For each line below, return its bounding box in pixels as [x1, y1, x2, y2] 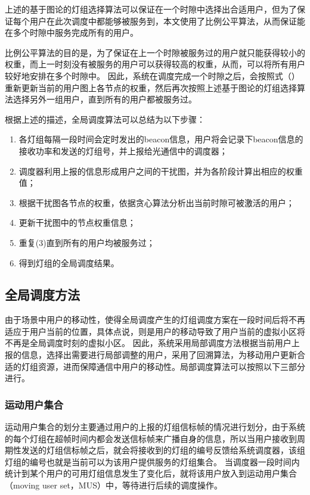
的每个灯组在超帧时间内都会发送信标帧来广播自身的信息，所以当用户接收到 [5, 432, 297, 444]
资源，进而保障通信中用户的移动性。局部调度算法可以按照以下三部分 [38, 360, 305, 372]
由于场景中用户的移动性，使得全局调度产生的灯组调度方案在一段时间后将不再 [5, 313, 305, 326]
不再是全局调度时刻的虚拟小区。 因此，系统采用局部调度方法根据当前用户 [5, 337, 292, 349]
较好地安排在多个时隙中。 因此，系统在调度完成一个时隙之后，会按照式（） [5, 69, 300, 82]
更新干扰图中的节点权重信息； [18, 216, 136, 229]
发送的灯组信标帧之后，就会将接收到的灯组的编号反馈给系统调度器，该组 [21, 444, 305, 456]
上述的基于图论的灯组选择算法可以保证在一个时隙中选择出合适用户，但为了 [5, 3, 297, 15]
